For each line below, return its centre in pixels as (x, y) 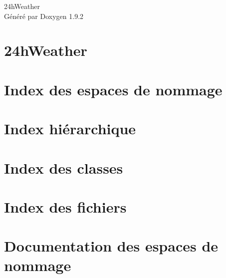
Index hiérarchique (70, 129)
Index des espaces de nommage (113, 89)
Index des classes (64, 167)
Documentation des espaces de (111, 246)
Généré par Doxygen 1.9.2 (44, 16)
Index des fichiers (65, 206)
